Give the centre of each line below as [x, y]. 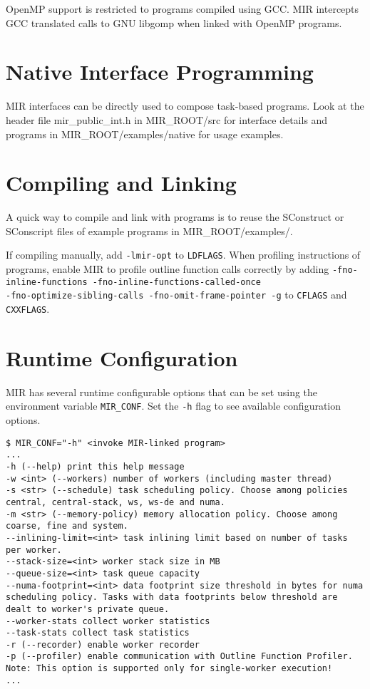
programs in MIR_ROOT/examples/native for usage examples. [145, 134]
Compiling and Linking [121, 183]
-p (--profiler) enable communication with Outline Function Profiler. [179, 657]
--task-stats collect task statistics [98, 633]
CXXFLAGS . [28, 309]
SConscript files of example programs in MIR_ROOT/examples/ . [149, 230]
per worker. [34, 550]
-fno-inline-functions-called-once [176, 282]
